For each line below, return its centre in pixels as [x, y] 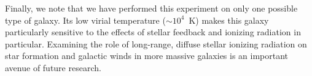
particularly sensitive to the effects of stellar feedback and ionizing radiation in [153, 32]
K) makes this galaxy [229, 20]
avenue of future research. [53, 67]
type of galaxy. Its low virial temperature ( [85, 20]
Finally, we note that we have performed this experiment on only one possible [151, 8]
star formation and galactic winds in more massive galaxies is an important [147, 56]
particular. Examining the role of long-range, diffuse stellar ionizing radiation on [156, 43]
